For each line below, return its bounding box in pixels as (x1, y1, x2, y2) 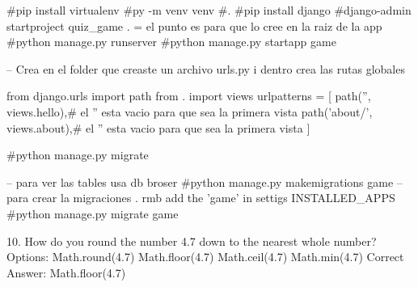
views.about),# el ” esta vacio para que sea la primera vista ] (6, 119, 310, 136)
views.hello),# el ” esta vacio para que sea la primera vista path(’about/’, (6, 103, 373, 120)
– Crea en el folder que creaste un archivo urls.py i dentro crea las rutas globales (6, 60, 405, 77)
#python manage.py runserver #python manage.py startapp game (6, 33, 336, 50)
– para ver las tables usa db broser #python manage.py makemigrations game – (6, 173, 403, 190)
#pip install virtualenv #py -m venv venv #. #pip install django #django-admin (6, 2, 412, 18)
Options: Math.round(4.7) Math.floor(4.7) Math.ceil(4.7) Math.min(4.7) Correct (6, 248, 404, 265)
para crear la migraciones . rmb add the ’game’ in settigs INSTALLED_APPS (6, 189, 395, 206)
